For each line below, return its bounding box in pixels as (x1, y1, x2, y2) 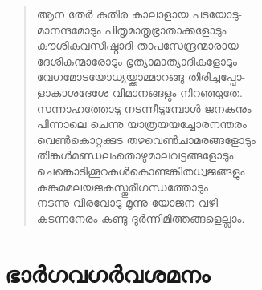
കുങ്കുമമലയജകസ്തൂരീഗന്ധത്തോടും (36, 178, 208, 195)
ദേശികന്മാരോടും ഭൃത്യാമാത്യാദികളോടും (36, 52, 237, 69)
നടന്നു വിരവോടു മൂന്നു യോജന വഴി (36, 194, 219, 211)
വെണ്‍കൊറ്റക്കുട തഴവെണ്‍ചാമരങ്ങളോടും (36, 131, 256, 147)
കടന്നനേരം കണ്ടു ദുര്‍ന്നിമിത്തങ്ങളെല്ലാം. (36, 209, 245, 226)
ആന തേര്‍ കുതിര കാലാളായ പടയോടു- (36, 6, 243, 22)
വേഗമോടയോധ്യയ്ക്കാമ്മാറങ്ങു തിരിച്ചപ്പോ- (36, 68, 246, 85)
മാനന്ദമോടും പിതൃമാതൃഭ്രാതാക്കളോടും (36, 21, 227, 38)
